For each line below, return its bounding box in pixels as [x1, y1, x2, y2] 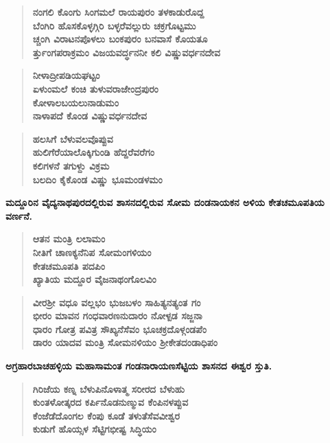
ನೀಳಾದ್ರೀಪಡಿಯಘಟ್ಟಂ [32, 68, 100, 82]
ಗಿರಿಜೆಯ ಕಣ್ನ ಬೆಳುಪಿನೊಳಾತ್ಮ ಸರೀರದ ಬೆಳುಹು [32, 381, 185, 396]
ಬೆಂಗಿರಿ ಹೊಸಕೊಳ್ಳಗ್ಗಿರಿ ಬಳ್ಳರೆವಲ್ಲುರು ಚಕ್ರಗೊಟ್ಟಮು [32, 18, 196, 32]
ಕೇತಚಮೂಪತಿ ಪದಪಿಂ [32, 258, 105, 273]
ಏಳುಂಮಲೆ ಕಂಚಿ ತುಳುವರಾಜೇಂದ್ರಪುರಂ [32, 81, 158, 95]
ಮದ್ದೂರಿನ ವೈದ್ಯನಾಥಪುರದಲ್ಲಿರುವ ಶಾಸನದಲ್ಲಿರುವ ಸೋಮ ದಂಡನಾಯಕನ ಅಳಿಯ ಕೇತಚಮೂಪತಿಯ [5, 195, 325, 209]
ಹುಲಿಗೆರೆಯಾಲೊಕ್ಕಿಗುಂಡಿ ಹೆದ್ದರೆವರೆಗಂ [32, 145, 155, 159]
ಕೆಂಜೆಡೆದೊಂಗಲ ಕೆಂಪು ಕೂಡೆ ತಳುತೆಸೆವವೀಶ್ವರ [32, 408, 180, 422]
